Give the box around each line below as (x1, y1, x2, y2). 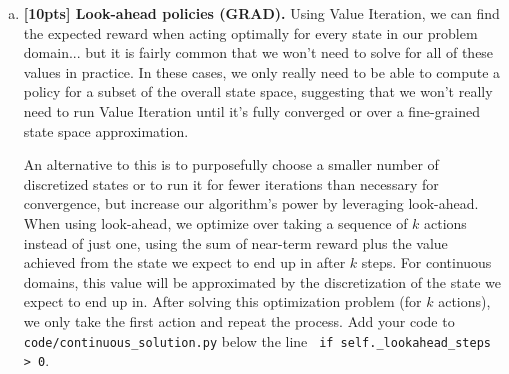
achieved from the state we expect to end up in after (23, 252, 346, 273)
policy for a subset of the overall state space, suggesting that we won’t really (23, 81, 493, 102)
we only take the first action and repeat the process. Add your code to (23, 310, 455, 331)
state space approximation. (23, 120, 189, 141)
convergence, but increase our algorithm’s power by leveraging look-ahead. (23, 193, 479, 214)
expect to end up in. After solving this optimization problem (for (23, 291, 422, 312)
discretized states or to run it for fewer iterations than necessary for (23, 173, 439, 194)
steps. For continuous (361, 252, 492, 273)
